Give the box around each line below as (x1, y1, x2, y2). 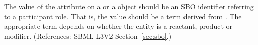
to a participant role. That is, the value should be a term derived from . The (4, 11, 242, 21)
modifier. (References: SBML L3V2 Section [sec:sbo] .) (4, 30, 172, 41)
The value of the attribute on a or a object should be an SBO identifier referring (4, 1, 254, 11)
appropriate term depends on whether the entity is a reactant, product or (4, 21, 233, 31)
